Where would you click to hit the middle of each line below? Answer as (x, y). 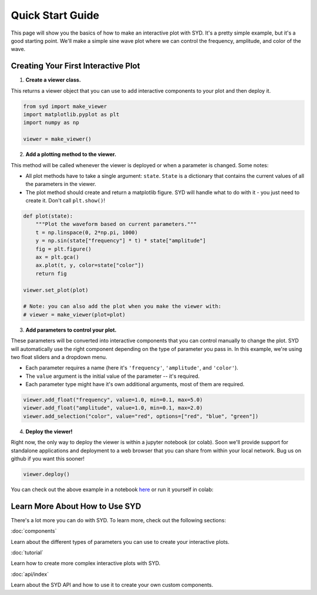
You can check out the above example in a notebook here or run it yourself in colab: (112, 489)
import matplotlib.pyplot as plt (71, 114)
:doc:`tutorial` (27, 553)
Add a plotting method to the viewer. (71, 154)
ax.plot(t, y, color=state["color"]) (90, 265)
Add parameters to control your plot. (71, 330)
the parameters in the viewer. (61, 184)
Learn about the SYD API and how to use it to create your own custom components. (112, 585)
